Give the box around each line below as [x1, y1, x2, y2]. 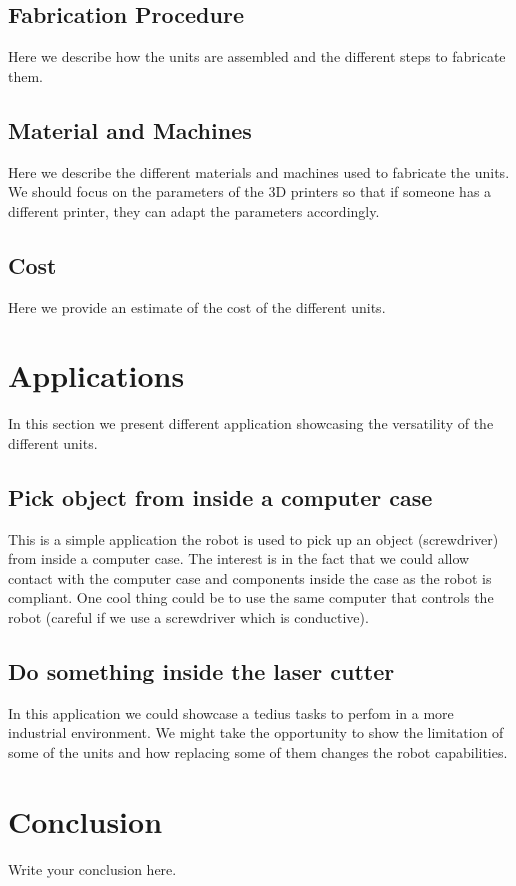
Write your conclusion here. [8, 858, 177, 879]
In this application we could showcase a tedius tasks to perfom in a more [8, 702, 454, 723]
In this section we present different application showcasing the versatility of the [8, 413, 494, 434]
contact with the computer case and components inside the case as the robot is [8, 567, 492, 588]
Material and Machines [8, 114, 252, 145]
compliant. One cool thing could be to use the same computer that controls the [8, 587, 494, 608]
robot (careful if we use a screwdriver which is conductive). [8, 607, 369, 628]
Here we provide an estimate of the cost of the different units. [8, 296, 386, 317]
